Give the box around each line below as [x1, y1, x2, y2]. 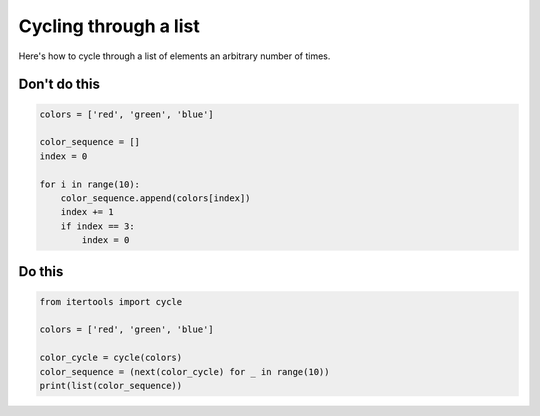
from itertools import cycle [39, 296, 183, 307]
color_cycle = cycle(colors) [39, 352, 183, 364]
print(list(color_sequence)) [39, 380, 183, 391]
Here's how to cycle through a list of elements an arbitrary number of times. [18, 50, 331, 62]
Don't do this [18, 76, 100, 93]
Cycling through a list [18, 15, 200, 37]
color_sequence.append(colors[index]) [60, 192, 251, 204]
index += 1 [60, 206, 114, 218]
